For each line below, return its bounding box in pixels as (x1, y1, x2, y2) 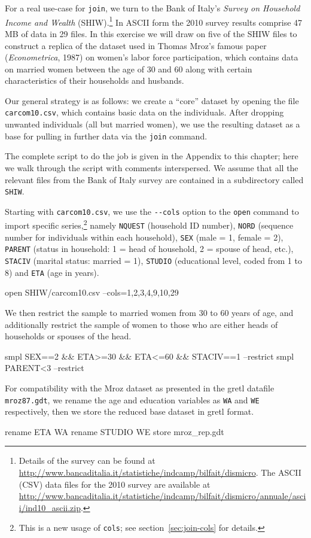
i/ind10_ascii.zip (19, 501, 81, 513)
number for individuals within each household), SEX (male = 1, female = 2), (5, 230, 283, 243)
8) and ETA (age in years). (5, 266, 99, 278)
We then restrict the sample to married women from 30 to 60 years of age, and (5, 306, 294, 318)
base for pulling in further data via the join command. (5, 129, 208, 142)
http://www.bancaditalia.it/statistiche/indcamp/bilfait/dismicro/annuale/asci (19, 490, 306, 502)
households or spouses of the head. (5, 330, 132, 342)
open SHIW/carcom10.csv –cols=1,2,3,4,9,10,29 (5, 286, 179, 299)
